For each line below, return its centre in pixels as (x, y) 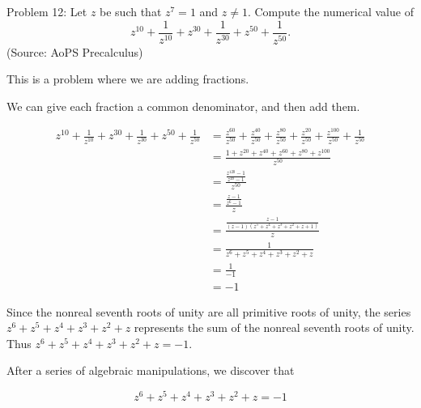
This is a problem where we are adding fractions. (128, 79)
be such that (131, 11)
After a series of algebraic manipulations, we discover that (151, 370)
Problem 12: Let (47, 11)
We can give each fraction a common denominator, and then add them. (183, 106)
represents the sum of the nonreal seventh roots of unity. (274, 327)
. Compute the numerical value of (330, 11)
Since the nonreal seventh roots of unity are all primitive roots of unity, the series (209, 311)
